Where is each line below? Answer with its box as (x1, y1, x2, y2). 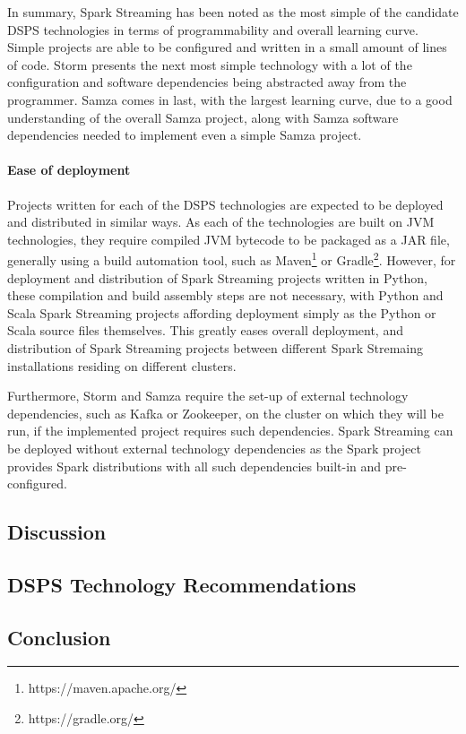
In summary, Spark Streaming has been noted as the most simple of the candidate (7, 3, 459, 21)
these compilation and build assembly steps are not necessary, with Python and (7, 286, 444, 305)
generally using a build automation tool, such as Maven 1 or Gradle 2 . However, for (7, 248, 456, 269)
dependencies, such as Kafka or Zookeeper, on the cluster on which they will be (7, 403, 444, 422)
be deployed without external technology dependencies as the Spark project (7, 438, 421, 457)
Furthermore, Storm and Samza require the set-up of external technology (7, 386, 409, 405)
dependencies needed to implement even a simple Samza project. (7, 125, 362, 144)
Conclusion (7, 623, 111, 651)
